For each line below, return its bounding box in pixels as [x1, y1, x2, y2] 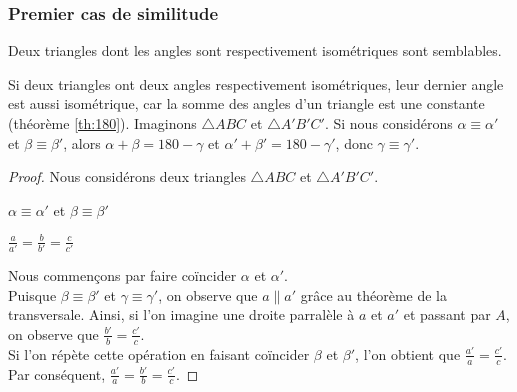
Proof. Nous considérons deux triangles [8, 166, 246, 187]
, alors [63, 132, 101, 153]
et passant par [403, 304, 491, 325]
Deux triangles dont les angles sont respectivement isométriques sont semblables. [8, 40, 502, 61]
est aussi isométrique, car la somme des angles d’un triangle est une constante [8, 93, 485, 114]
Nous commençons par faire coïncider [8, 265, 237, 286]
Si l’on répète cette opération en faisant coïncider [8, 343, 310, 364]
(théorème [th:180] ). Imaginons [8, 113, 197, 133]
